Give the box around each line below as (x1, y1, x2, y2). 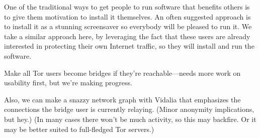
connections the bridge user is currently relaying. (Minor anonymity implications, (4, 104, 254, 114)
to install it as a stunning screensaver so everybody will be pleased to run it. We (4, 21, 252, 32)
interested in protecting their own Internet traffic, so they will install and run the (4, 41, 254, 51)
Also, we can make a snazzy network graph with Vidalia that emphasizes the (4, 94, 241, 104)
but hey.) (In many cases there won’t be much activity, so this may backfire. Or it (4, 113, 256, 124)
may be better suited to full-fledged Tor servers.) (4, 123, 154, 134)
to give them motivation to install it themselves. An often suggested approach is (4, 11, 251, 22)
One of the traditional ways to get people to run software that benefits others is (4, 2, 250, 12)
